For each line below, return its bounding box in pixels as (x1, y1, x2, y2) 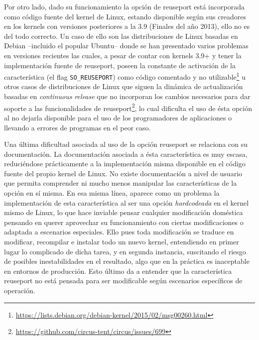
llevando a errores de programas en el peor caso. (4, 122, 151, 132)
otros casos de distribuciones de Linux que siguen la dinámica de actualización (4, 81, 243, 92)
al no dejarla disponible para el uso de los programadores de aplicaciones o (4, 112, 232, 122)
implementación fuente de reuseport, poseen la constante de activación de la (4, 60, 236, 70)
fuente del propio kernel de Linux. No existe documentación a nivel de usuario (4, 168, 243, 178)
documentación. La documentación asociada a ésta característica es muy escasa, (4, 148, 248, 159)
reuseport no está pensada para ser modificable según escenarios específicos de (4, 275, 243, 286)
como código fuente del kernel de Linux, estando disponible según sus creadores (4, 11, 247, 21)
